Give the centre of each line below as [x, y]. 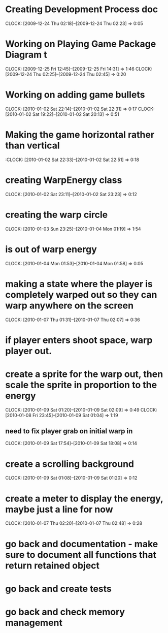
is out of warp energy [51, 249]
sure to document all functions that [81, 555]
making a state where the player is [79, 284]
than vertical [32, 145]
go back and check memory [65, 612]
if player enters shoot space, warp [79, 340]
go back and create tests [58, 589]
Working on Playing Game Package [81, 44]
